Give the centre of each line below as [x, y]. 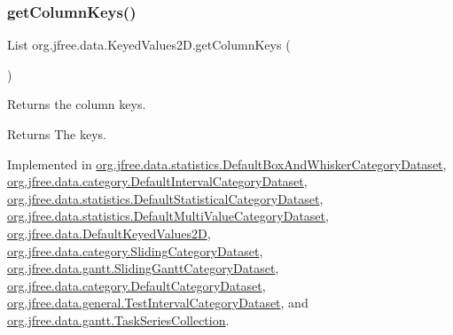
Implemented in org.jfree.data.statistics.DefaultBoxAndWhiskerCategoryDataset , [227, 164]
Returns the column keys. [77, 104]
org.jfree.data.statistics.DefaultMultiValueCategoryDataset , [168, 216]
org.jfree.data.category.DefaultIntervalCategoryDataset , [157, 181]
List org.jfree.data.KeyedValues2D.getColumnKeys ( [149, 45]
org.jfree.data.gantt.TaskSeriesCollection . [118, 319]
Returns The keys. [57, 134]
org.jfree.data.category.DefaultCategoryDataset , [137, 285]
